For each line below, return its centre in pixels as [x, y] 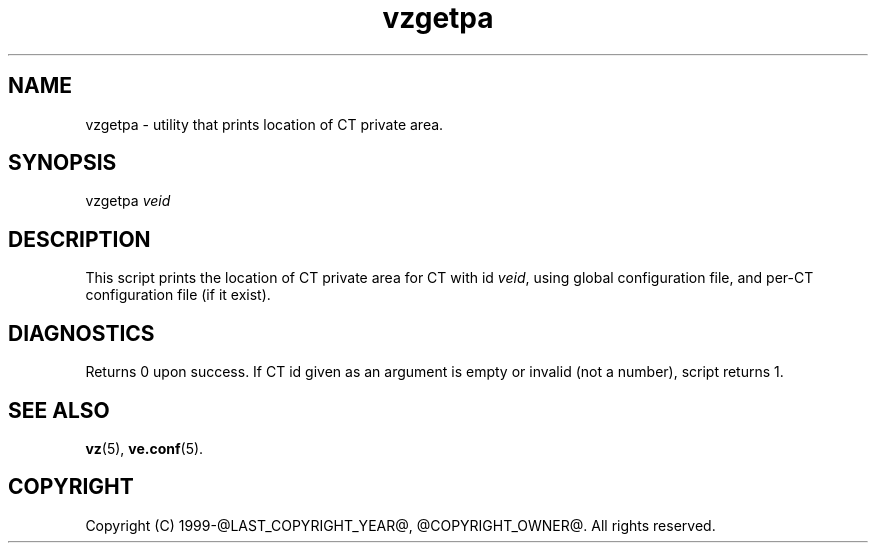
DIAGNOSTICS [81, 333]
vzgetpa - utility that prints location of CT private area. [264, 124]
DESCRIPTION [79, 239]
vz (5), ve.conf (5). [144, 448]
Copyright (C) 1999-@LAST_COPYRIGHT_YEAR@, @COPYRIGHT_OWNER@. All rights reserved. [400, 525]
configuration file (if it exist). [178, 295]
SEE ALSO [59, 410]
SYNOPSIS [62, 163]
